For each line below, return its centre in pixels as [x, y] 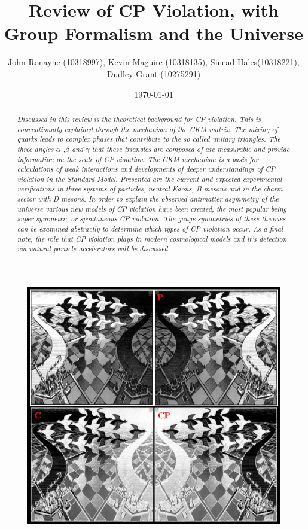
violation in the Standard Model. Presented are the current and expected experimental [150, 179]
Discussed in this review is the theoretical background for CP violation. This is [139, 119]
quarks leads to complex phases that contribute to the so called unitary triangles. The [149, 139]
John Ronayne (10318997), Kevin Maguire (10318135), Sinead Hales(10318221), [154, 62]
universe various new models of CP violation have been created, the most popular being [152, 209]
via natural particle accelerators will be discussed [92, 249]
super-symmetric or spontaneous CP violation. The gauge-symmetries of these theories [151, 219]
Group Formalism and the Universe [154, 33]
